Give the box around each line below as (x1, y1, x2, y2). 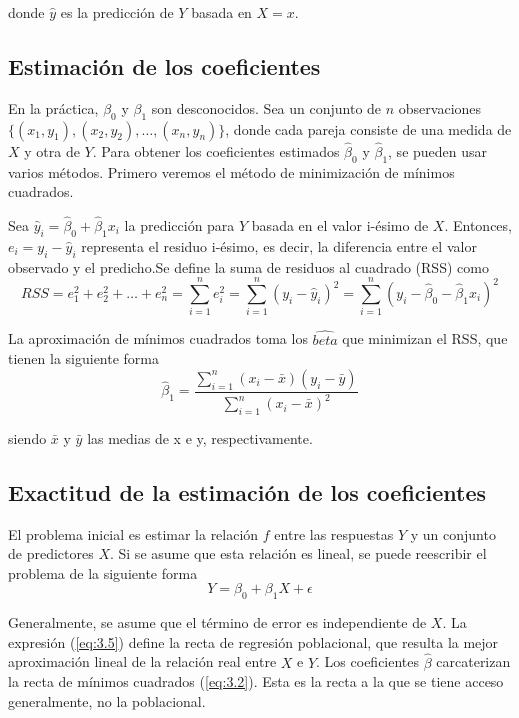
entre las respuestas (274, 523, 394, 544)
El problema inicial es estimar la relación (8, 523, 259, 544)
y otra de (24, 140, 80, 161)
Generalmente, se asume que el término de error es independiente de (8, 612, 427, 633)
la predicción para (124, 215, 235, 236)
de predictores (8, 543, 94, 564)
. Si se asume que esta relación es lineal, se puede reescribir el (109, 543, 487, 564)
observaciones (398, 97, 482, 118)
